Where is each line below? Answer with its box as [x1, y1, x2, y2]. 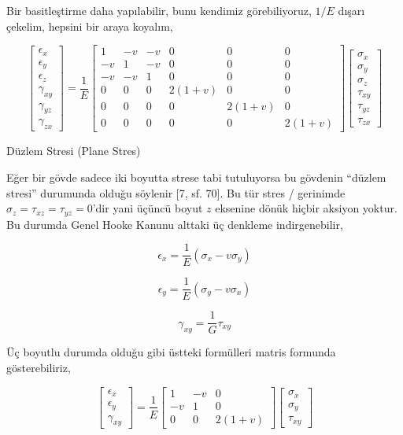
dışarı [338, 2, 365, 18]
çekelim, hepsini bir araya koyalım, [6, 17, 173, 34]
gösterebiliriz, [6, 359, 71, 375]
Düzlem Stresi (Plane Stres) [6, 142, 141, 159]
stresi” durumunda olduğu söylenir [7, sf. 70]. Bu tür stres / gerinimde [6, 184, 346, 201]
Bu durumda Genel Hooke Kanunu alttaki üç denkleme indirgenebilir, [6, 216, 343, 232]
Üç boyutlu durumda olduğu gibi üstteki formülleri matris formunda [6, 344, 336, 360]
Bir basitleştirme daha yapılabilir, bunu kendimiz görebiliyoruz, [6, 2, 312, 18]
